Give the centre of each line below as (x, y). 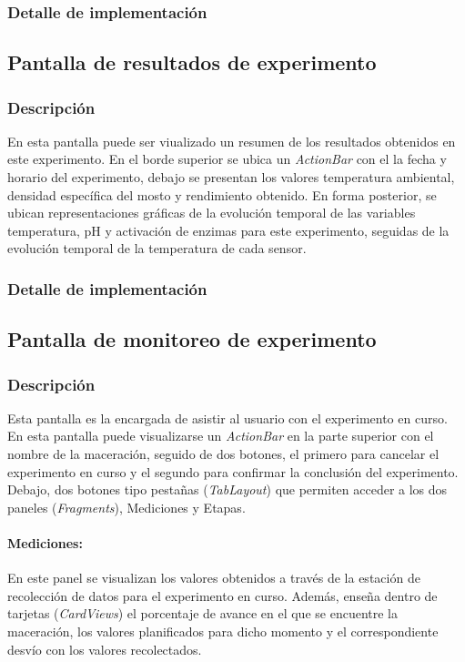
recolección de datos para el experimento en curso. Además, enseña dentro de (222, 595)
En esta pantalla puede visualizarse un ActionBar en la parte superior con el (221, 436)
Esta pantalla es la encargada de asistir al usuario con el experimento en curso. (227, 418)
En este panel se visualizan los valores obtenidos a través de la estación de (214, 578)
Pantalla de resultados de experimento (192, 62)
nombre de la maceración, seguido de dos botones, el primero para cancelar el (223, 454)
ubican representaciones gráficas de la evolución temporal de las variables (212, 213)
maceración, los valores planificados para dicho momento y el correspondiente (223, 631)
